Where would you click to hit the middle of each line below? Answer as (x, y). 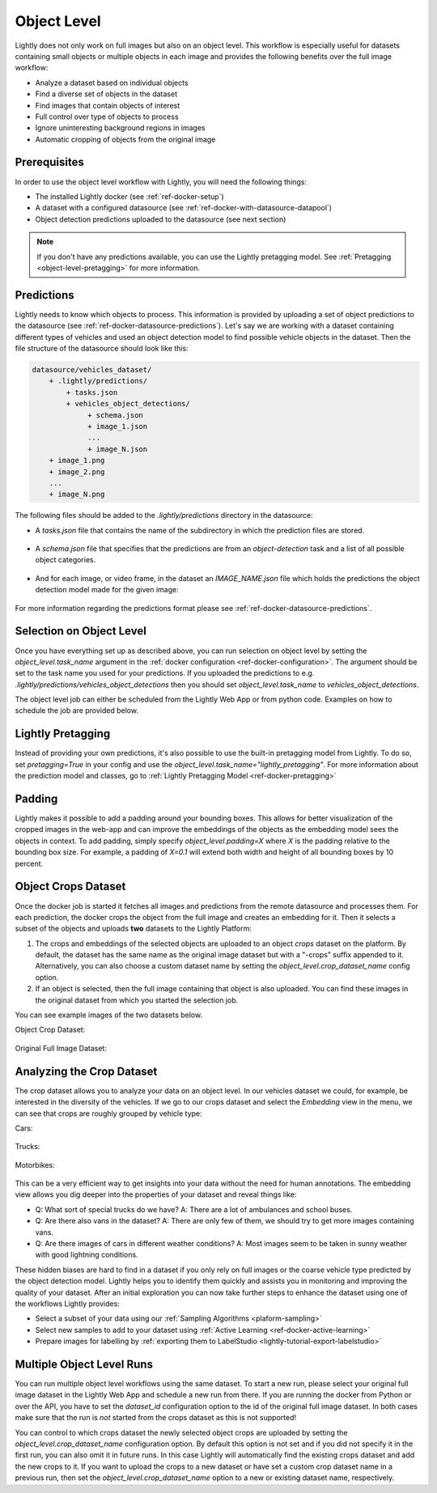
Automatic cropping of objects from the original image (125, 139)
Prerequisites (49, 162)
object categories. (66, 560)
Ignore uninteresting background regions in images (120, 128)
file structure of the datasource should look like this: (102, 348)
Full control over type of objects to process (107, 117)
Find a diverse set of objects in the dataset (106, 94)
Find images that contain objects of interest (108, 105)
